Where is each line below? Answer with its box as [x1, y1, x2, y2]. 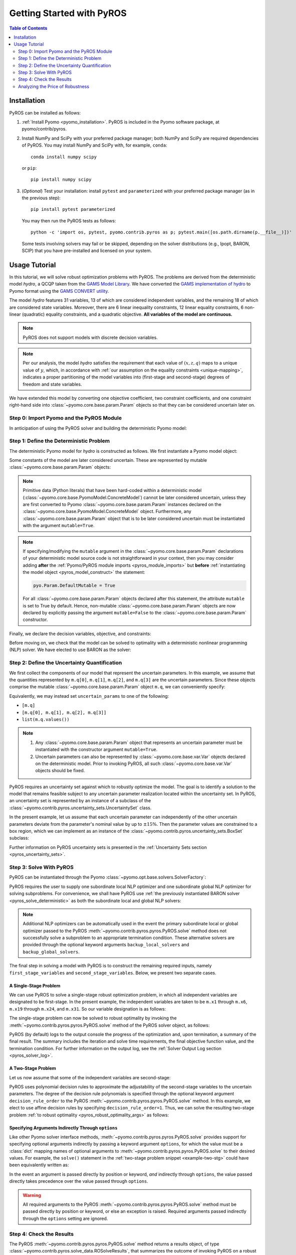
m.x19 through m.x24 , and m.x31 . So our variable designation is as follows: [9, 1006, 166, 1012]
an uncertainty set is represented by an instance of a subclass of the [9, 798, 151, 804]
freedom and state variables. [23, 381, 82, 387]
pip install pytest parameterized [31, 206, 115, 212]
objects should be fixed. [35, 768, 85, 774]
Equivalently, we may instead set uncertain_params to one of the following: [9, 693, 169, 699]
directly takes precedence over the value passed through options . [9, 1178, 149, 1184]
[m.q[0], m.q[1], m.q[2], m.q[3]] [22, 709, 107, 715]
